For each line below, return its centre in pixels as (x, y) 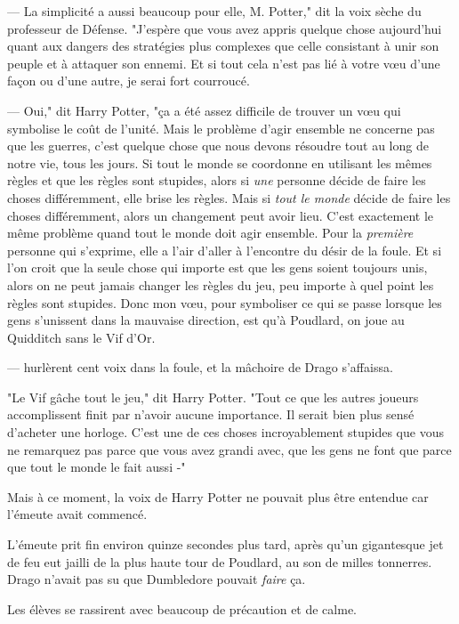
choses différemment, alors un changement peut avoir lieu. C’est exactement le (221, 215)
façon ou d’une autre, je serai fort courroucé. (129, 81)
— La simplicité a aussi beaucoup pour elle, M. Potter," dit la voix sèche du (214, 11)
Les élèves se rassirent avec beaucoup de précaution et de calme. (182, 608)
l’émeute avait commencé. (77, 514)
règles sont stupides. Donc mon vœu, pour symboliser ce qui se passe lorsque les (225, 302)
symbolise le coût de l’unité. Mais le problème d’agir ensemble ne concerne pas (221, 128)
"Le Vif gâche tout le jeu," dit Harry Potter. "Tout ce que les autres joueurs (213, 397)
